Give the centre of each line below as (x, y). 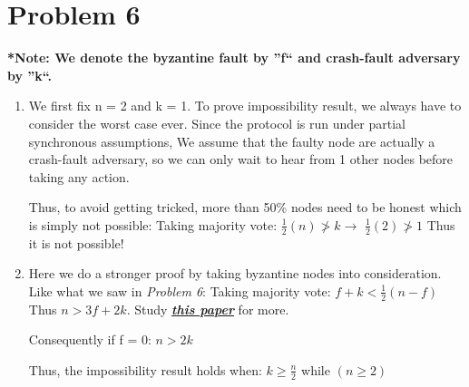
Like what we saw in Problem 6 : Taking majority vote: (180, 290)
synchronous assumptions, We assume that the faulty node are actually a (232, 141)
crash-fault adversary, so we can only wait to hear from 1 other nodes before (241, 159)
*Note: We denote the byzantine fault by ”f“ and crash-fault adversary (234, 58)
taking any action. (79, 176)
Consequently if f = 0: (90, 339)
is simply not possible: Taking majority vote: (153, 224)
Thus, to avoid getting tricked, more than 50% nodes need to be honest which (245, 207)
